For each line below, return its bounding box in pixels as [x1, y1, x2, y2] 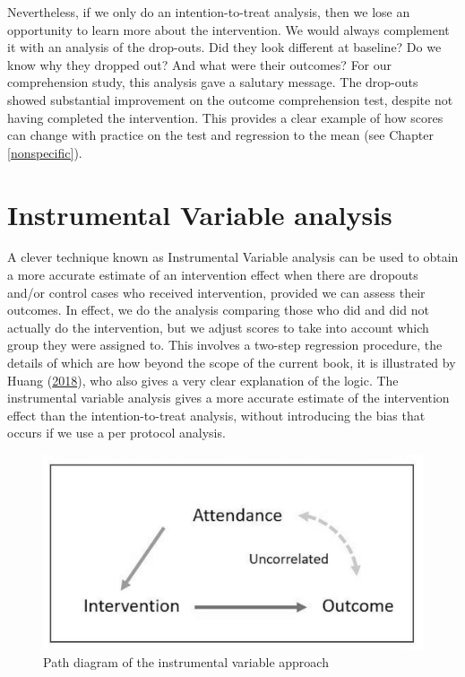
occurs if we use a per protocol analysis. [7, 423, 226, 442]
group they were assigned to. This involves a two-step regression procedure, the [7, 335, 443, 354]
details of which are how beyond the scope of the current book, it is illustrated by [7, 353, 456, 372]
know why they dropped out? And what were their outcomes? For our [7, 55, 392, 74]
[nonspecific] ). [7, 143, 82, 161]
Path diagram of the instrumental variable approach [43, 653, 329, 672]
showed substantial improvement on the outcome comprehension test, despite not [7, 90, 453, 108]
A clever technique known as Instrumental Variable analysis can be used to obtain [7, 247, 459, 266]
